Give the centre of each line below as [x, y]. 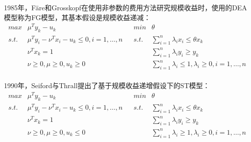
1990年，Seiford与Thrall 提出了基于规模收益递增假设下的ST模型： [107, 85]
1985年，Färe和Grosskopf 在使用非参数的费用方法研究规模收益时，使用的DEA [125, 7]
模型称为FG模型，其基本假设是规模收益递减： [77, 17]
